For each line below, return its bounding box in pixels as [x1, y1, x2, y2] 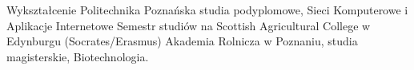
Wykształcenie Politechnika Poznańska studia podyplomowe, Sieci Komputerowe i [6, 2, 408, 17]
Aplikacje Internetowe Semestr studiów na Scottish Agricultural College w [6, 17, 371, 33]
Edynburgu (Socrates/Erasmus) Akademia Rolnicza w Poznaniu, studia [6, 33, 358, 49]
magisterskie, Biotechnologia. [6, 48, 149, 64]
